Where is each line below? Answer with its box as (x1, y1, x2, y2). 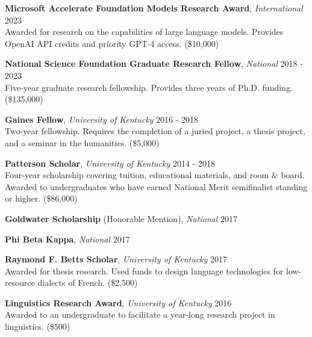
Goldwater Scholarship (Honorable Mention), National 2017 (5, 212, 238, 224)
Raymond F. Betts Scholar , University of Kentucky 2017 (5, 253, 228, 265)
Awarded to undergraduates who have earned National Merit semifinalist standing (5, 180, 308, 193)
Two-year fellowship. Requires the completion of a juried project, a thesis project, (5, 125, 305, 137)
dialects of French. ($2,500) (37, 276, 138, 289)
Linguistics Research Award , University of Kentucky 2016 (5, 296, 232, 309)
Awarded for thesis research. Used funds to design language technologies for (5, 264, 284, 277)
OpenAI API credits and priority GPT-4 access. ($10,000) (5, 37, 219, 49)
